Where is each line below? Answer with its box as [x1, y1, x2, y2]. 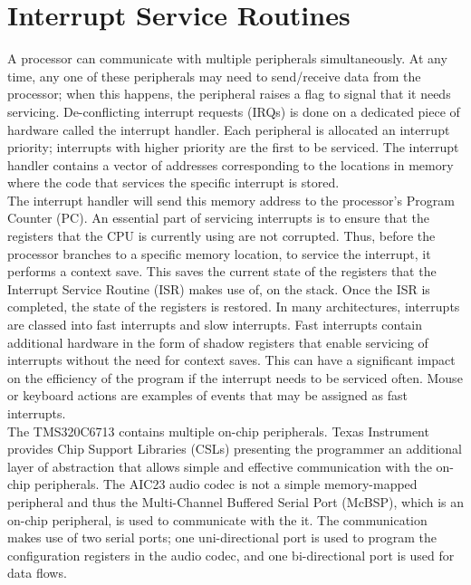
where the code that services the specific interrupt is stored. [7, 173, 340, 192]
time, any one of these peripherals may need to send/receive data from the [7, 66, 421, 85]
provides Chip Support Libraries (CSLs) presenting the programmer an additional [7, 439, 462, 458]
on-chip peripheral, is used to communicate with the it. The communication [7, 510, 428, 529]
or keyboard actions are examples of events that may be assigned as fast [7, 386, 408, 405]
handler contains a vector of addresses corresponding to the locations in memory [7, 155, 454, 174]
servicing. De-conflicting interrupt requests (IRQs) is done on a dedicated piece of [7, 101, 460, 120]
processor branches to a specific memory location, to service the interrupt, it [7, 244, 431, 263]
